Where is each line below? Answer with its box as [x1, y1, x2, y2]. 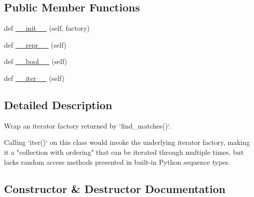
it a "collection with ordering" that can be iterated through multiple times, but [4, 146, 244, 157]
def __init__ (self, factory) [4, 23, 90, 33]
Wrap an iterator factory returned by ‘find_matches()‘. [4, 120, 171, 131]
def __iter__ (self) [4, 72, 64, 83]
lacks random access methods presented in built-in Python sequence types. [4, 156, 231, 167]
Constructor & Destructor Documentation [4, 181, 226, 196]
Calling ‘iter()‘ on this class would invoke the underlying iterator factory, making [4, 137, 250, 147]
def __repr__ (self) [4, 39, 66, 50]
